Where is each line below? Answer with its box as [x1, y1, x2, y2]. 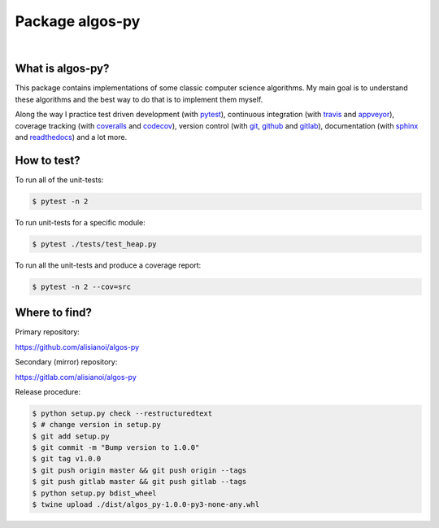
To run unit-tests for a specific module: [15, 217, 146, 227]
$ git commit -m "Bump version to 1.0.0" [32, 443, 200, 452]
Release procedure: [15, 386, 81, 396]
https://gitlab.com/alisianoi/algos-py [15, 372, 137, 382]
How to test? [15, 153, 80, 167]
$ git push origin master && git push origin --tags [32, 465, 247, 475]
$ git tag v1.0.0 [32, 454, 102, 464]
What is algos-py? [15, 62, 110, 76]
